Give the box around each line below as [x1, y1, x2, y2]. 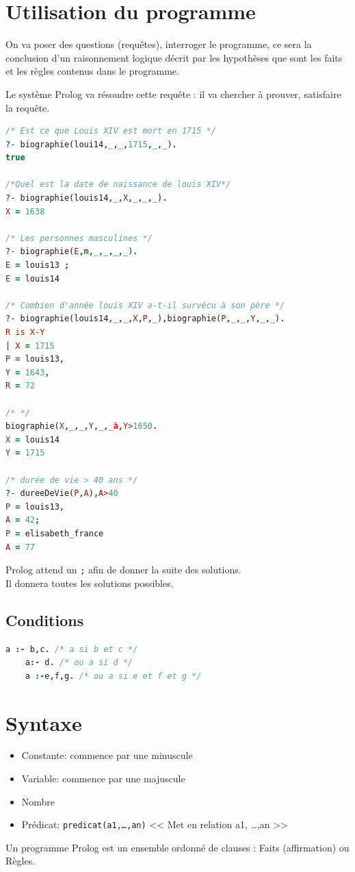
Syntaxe [5, 708, 82, 736]
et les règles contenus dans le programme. [5, 64, 179, 78]
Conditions [5, 609, 84, 630]
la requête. [5, 100, 50, 114]
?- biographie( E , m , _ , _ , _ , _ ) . [5, 247, 138, 257]
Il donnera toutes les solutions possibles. [5, 575, 174, 590]
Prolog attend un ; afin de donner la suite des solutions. [5, 562, 241, 577]
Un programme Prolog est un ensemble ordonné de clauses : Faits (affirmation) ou [5, 840, 350, 854]
